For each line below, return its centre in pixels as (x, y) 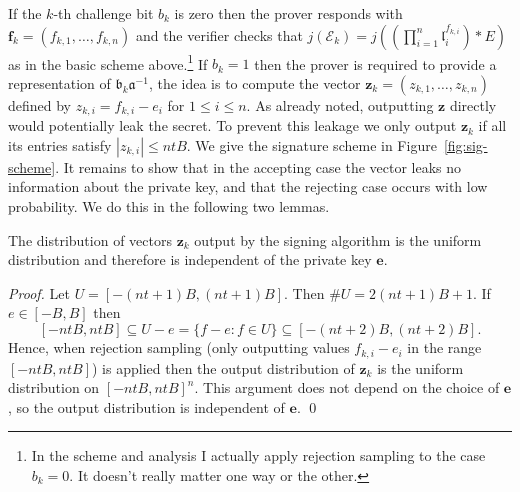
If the (25, 13)
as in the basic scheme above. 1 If (108, 62)
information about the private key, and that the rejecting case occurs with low (248, 186)
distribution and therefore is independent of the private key (190, 259)
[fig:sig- (465, 144)
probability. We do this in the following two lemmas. (169, 206)
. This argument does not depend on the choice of (347, 387)
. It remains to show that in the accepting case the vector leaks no (258, 166)
